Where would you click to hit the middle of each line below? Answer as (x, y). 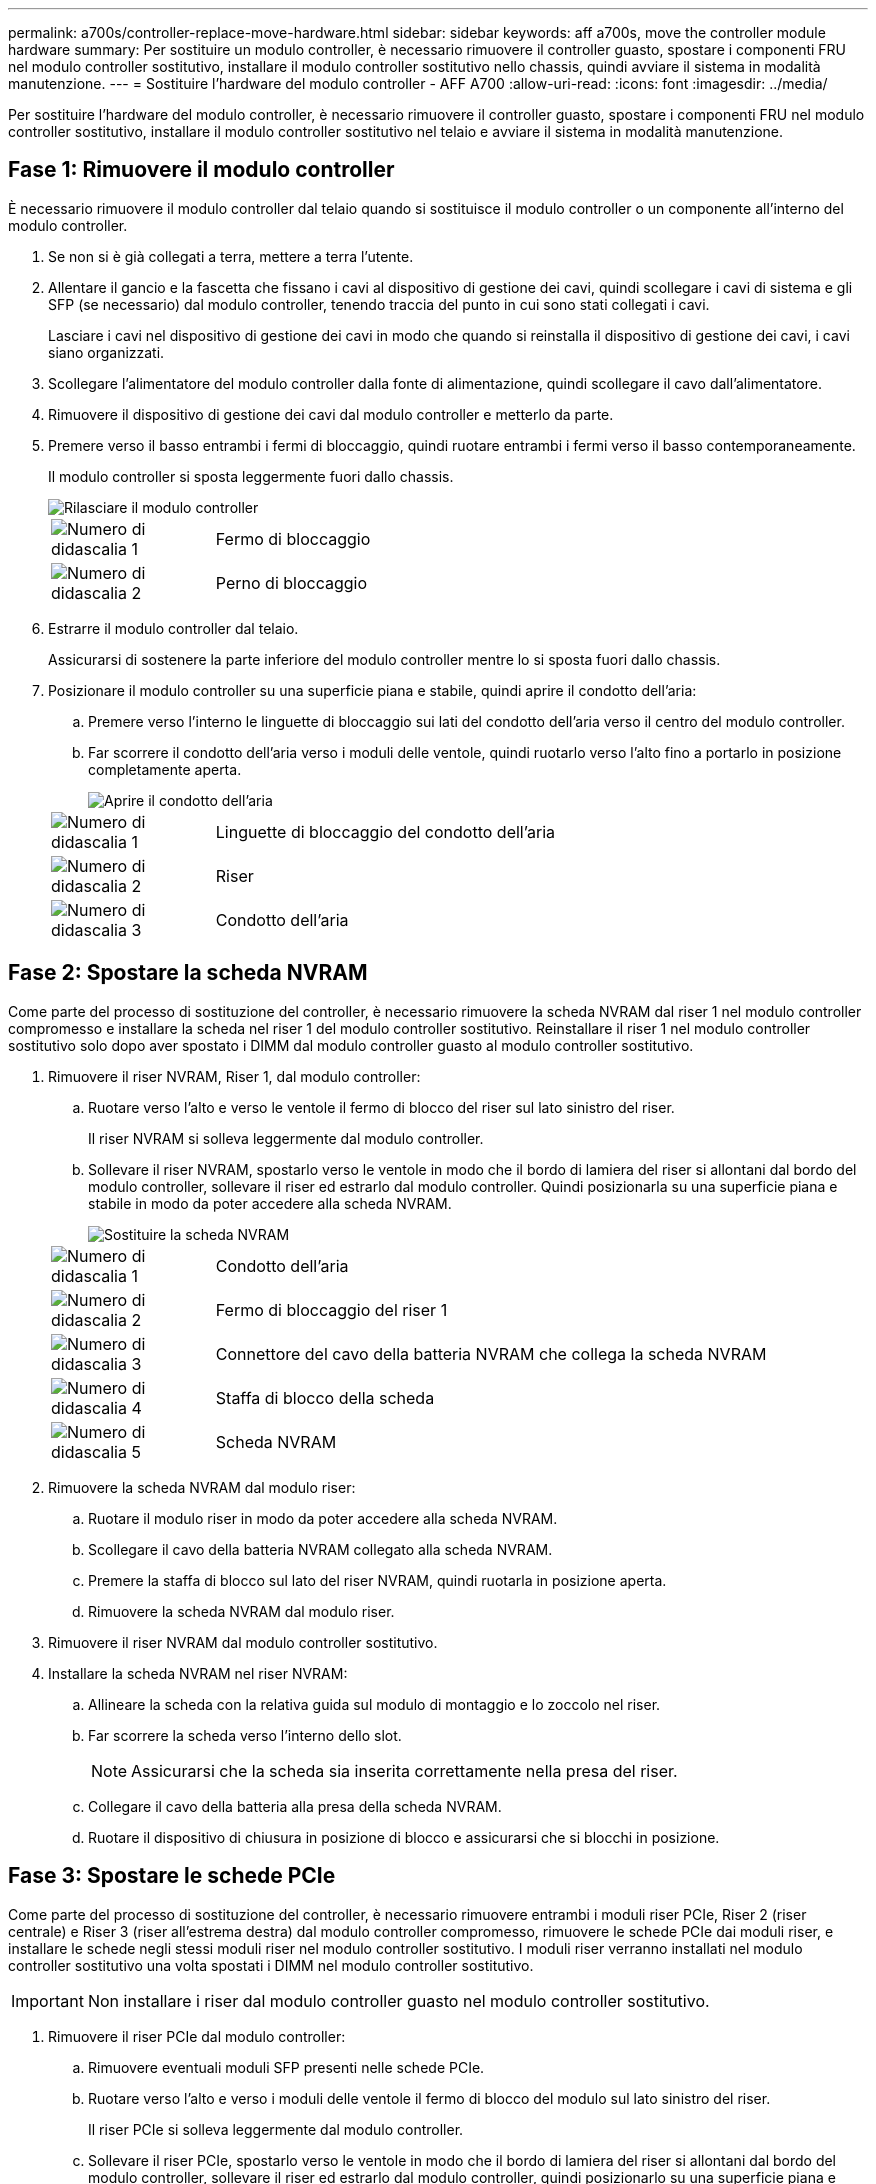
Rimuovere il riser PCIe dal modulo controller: (197, 2036)
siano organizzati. (106, 352)
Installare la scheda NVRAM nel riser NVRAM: (198, 1673)
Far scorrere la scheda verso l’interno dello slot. (245, 1735)
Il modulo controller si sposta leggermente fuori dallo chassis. (251, 476)
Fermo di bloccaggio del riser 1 (331, 1309)
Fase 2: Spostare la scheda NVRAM (188, 973)
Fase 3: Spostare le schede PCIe (172, 1876)
